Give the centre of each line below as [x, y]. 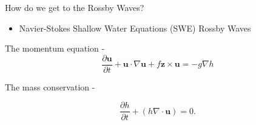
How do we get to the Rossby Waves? [75, 7]
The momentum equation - [55, 48]
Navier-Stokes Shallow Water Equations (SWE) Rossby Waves [135, 28]
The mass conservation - [50, 86]
